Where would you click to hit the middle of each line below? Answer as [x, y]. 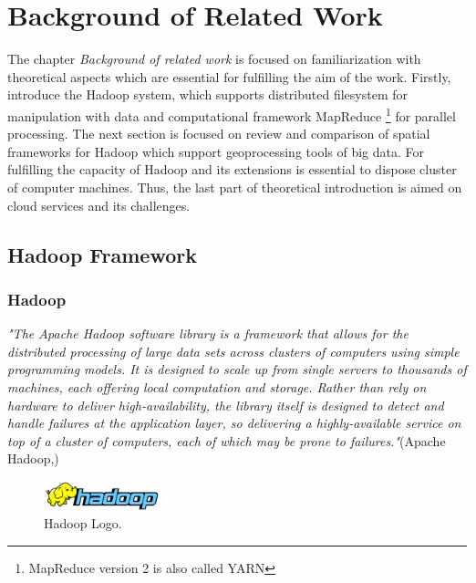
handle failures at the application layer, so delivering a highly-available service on [234, 423]
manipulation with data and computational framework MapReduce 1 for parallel [232, 114]
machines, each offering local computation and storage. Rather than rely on [217, 386]
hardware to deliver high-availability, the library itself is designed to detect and [226, 405]
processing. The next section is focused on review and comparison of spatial [219, 134]
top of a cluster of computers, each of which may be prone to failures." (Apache [227, 440]
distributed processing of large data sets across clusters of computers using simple [233, 351]
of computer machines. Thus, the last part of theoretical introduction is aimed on [235, 187]
